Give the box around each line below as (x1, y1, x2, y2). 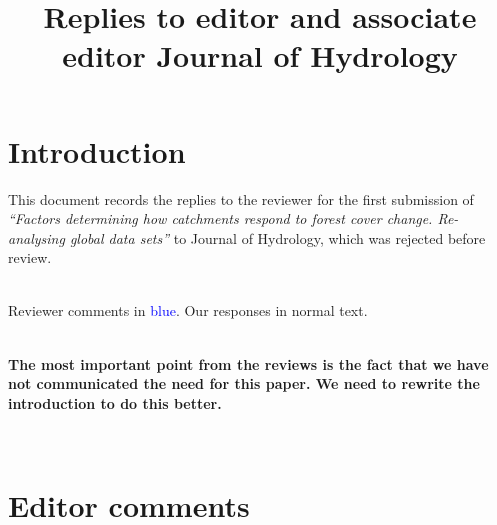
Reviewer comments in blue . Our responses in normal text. (8, 300, 368, 321)
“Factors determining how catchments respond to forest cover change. (8, 208, 433, 229)
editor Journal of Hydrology (62, 35, 458, 76)
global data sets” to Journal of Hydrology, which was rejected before (69, 227, 486, 248)
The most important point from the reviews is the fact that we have (8, 353, 489, 374)
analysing (8, 227, 65, 248)
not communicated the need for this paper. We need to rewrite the (8, 373, 480, 394)
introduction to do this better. (8, 392, 222, 413)
